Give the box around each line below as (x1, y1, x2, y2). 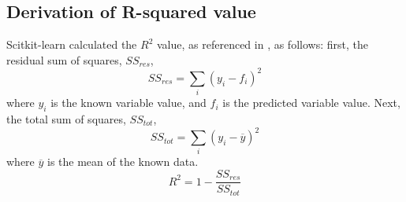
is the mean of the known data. (47, 153, 199, 170)
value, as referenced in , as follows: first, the (156, 36, 368, 53)
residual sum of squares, (6, 51, 122, 68)
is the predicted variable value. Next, (222, 94, 400, 111)
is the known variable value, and (50, 94, 207, 111)
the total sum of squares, (6, 111, 126, 127)
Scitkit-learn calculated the (6, 36, 137, 53)
